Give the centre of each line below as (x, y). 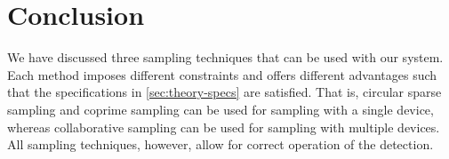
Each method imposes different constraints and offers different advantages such (222, 74)
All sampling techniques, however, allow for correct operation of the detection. (220, 144)
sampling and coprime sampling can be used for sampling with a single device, (220, 109)
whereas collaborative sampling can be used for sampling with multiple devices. (224, 127)
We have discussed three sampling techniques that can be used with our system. (225, 57)
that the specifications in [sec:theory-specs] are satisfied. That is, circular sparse (224, 92)
